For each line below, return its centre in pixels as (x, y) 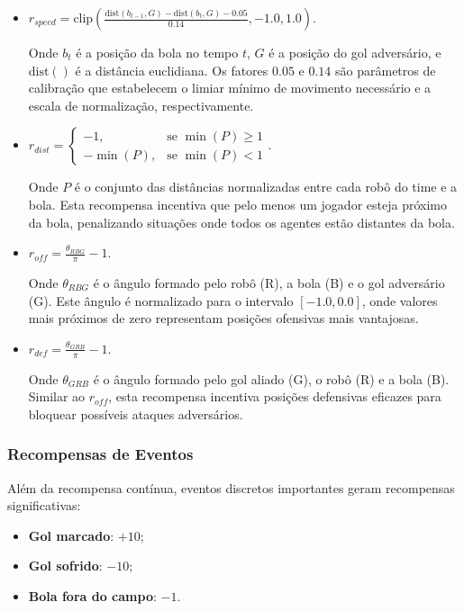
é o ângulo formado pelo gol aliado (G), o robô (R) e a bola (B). (271, 378)
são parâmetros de (386, 70)
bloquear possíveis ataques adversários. (136, 413)
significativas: (44, 505)
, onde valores (400, 300)
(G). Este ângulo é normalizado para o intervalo (161, 300)
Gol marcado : (71, 535)
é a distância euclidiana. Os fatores (172, 70)
